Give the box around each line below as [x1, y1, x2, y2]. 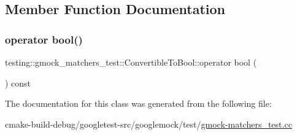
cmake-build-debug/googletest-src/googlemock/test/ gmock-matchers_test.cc [5, 117, 292, 130]
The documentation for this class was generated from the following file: [5, 97, 272, 110]
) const [5, 76, 31, 89]
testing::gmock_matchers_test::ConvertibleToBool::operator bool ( [5, 56, 257, 68]
